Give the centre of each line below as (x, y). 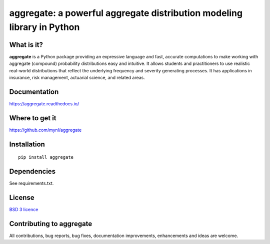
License (22, 197)
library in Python (44, 27)
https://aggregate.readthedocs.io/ (44, 104)
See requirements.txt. (31, 183)
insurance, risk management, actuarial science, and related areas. (77, 78)
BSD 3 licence (24, 210)
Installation (27, 144)
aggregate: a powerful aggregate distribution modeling (126, 13)
